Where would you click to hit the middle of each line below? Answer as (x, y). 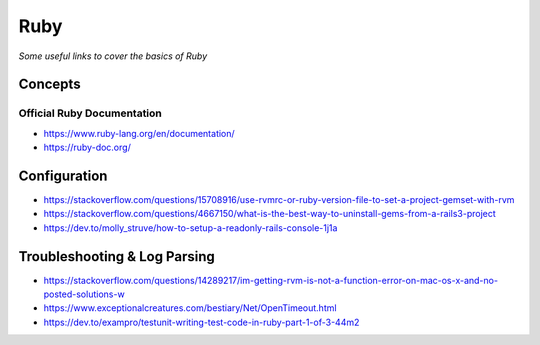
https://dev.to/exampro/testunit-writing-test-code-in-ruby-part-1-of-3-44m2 (201, 322)
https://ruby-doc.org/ (87, 147)
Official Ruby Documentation (90, 113)
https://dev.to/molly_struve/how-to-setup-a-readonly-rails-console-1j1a (190, 227)
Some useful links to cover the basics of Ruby (113, 56)
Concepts (49, 84)
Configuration (63, 175)
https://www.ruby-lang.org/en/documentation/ (139, 133)
